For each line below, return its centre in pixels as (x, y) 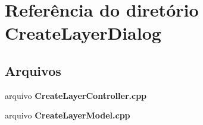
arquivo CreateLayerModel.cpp (68, 115)
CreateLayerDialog (83, 33)
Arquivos (33, 70)
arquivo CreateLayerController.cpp (76, 95)
